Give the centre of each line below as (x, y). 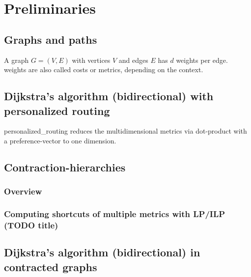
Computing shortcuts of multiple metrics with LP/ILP (115, 214)
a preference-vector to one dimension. (60, 140)
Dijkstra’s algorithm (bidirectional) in (102, 252)
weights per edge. (202, 60)
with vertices (91, 60)
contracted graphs (51, 266)
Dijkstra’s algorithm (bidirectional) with (109, 96)
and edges (133, 60)
